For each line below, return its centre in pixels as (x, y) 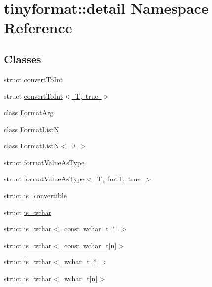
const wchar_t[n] (90, 245)
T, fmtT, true (119, 179)
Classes (23, 58)
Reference (38, 27)
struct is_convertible (35, 195)
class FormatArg (29, 112)
